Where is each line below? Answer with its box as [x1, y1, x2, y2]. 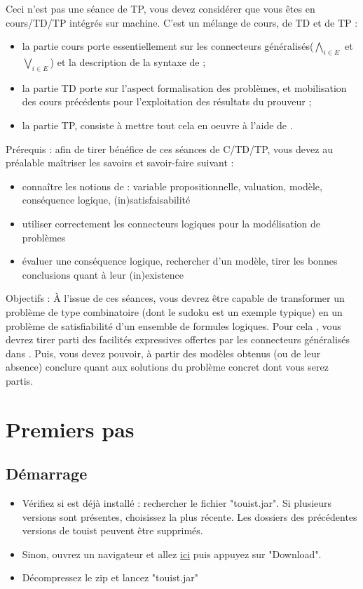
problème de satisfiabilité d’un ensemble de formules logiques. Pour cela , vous [6, 318, 341, 333]
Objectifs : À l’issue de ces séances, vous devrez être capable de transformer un [6, 291, 345, 305]
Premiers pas [6, 414, 135, 443]
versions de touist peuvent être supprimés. [22, 523, 203, 538]
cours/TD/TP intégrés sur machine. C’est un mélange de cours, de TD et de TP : [6, 15, 358, 29]
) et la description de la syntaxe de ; [50, 54, 206, 69]
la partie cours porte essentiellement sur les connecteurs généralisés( [22, 39, 314, 53]
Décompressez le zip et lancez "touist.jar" [22, 570, 199, 585]
